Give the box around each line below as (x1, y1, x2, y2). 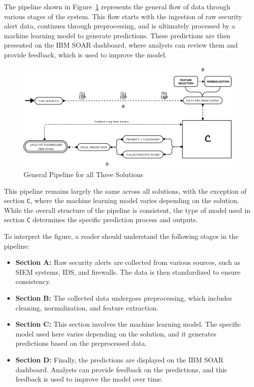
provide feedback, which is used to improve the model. (4, 49, 167, 59)
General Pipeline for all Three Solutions (24, 169, 143, 179)
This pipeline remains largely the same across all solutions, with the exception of (4, 185, 247, 196)
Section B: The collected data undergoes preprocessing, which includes (15, 292, 232, 303)
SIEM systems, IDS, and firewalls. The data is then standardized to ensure (15, 266, 241, 277)
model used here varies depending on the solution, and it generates (15, 328, 216, 338)
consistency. (15, 276, 51, 286)
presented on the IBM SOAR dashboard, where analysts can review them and (4, 40, 238, 50)
